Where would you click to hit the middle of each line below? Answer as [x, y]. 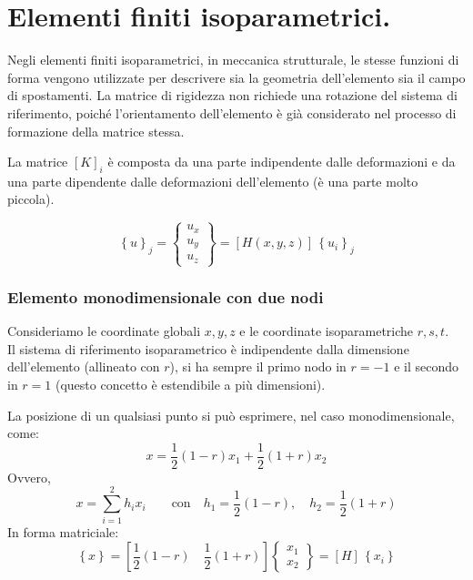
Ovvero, [29, 477]
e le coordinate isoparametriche [327, 331]
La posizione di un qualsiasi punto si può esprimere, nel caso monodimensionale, [231, 415]
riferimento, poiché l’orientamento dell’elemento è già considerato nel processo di [232, 112]
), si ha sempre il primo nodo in [258, 366]
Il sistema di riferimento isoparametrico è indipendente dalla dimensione [208, 348]
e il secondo [426, 366]
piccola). [31, 199]
